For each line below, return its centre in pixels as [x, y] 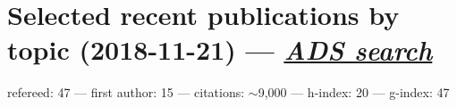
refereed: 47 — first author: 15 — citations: [126, 92]
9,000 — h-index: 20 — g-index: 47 [354, 92]
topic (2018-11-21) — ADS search [220, 50]
